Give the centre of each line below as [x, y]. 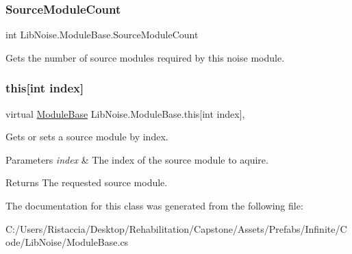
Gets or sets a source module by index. [87, 137]
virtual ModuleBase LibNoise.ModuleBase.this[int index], [125, 113]
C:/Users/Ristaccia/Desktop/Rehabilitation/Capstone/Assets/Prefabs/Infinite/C [176, 228]
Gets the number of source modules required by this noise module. [145, 57]
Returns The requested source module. [87, 182]
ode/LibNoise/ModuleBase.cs [67, 242]
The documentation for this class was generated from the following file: [154, 205]
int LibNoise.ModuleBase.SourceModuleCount [102, 35]
